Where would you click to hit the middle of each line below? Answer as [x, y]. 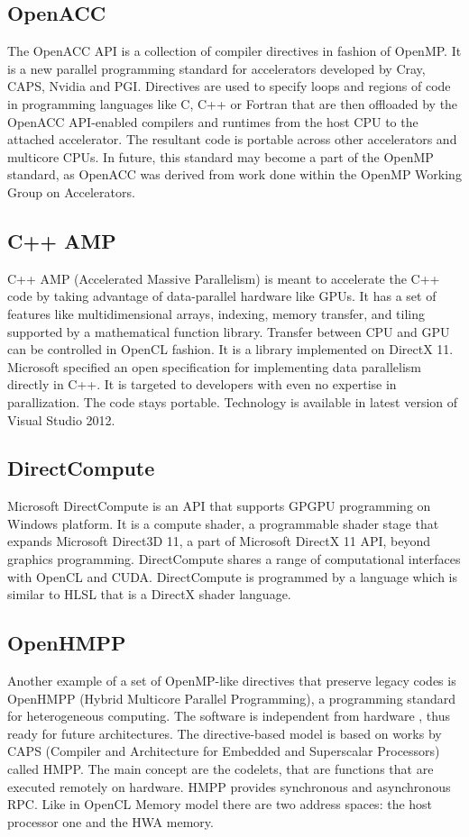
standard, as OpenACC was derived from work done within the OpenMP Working [234, 174]
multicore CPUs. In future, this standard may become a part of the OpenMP [221, 156]
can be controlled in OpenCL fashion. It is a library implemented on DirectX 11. [230, 349]
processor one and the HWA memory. [110, 821]
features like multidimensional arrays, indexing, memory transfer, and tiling [216, 313]
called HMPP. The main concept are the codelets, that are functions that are [221, 769]
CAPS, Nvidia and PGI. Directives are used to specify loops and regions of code [229, 86]
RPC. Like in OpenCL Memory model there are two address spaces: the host [220, 804]
